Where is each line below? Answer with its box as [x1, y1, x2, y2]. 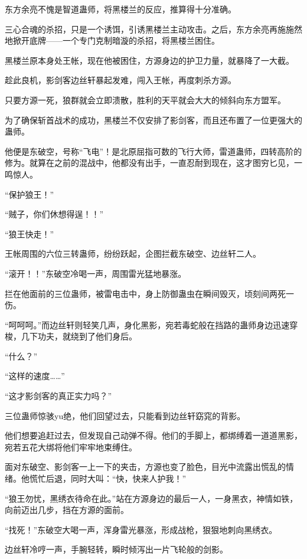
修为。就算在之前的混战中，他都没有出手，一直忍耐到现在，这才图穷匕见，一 [5, 156, 302, 169]
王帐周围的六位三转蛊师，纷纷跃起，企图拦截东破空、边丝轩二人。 [5, 247, 261, 260]
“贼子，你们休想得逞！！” [5, 208, 104, 220]
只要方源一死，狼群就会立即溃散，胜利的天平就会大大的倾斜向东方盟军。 [5, 93, 286, 106]
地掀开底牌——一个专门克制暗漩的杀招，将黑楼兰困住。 [5, 34, 220, 47]
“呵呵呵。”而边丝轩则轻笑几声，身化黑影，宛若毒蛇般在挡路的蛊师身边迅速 [5, 318, 290, 331]
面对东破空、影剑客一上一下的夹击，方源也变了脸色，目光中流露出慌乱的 [5, 460, 286, 473]
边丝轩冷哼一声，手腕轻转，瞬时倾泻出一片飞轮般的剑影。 [5, 543, 228, 555]
